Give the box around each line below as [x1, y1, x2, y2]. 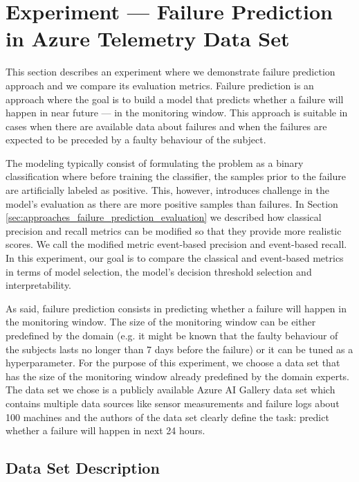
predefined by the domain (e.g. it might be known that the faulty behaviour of [6, 328, 338, 342]
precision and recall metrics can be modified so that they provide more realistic [6, 223, 342, 238]
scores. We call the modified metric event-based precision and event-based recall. [6, 237, 347, 251]
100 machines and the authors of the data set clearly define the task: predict [6, 409, 329, 424]
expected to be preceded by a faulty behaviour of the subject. [6, 132, 266, 147]
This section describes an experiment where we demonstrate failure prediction [6, 64, 335, 79]
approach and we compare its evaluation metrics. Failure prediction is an [6, 78, 314, 92]
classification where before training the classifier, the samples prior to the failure [6, 169, 346, 184]
